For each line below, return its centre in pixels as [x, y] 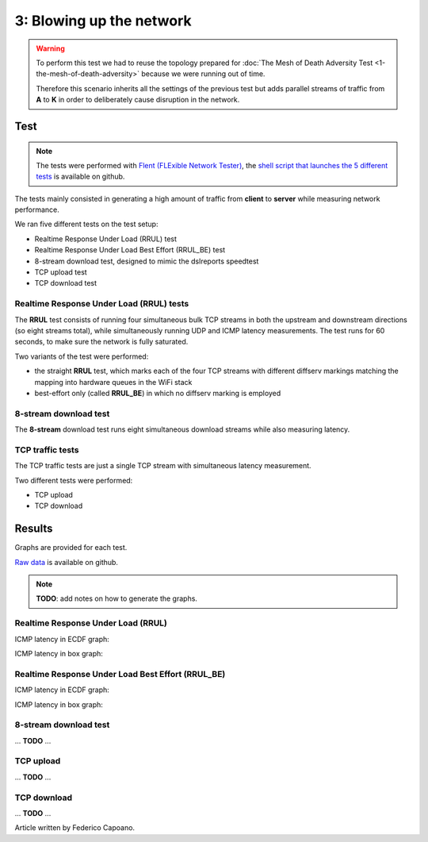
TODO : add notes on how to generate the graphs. [117, 598]
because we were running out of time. [203, 74]
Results [34, 529]
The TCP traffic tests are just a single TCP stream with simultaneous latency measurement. [163, 466]
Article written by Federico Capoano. [75, 828]
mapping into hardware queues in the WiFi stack [113, 382]
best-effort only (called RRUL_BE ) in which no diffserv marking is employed [158, 393]
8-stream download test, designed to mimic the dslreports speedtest [147, 261]
